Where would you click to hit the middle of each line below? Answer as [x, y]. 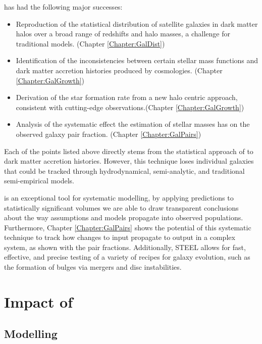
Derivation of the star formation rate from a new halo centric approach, [127, 97]
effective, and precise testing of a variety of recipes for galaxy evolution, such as [127, 257]
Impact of [39, 301]
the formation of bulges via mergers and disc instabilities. [93, 267]
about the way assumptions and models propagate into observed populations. [124, 217]
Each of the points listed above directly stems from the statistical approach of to [129, 151]
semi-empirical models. [39, 181]
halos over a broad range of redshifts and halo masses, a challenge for [123, 34]
